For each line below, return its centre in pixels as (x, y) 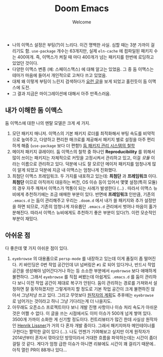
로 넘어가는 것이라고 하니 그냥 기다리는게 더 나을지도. (62, 301)
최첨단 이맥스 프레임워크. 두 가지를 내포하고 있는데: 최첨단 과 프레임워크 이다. (85, 176)
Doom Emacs (82, 9)
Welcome (82, 22)
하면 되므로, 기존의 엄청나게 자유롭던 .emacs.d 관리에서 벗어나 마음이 (82, 206)
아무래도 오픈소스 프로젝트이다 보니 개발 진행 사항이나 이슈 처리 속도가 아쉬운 (85, 307)
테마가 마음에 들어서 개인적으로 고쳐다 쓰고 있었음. (59, 75)
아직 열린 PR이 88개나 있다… (39, 350)
